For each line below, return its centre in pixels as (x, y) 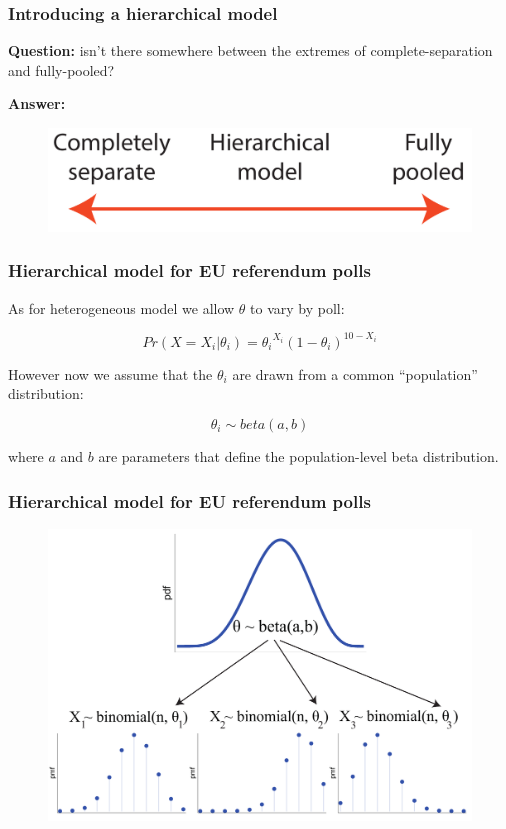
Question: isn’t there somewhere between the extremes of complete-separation (250, 50)
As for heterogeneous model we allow (121, 307)
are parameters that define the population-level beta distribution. (298, 456)
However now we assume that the (110, 373)
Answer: (37, 103)
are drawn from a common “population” (355, 373)
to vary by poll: (297, 307)
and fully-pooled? (61, 69)
